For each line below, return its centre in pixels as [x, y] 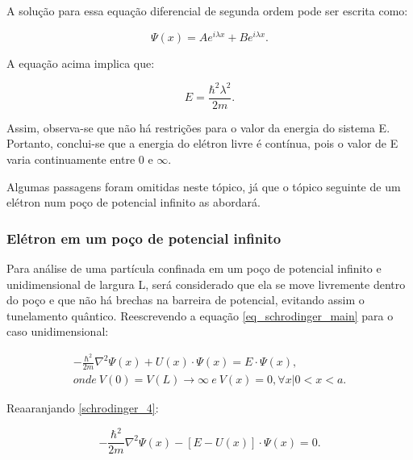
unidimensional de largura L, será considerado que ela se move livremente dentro [206, 284]
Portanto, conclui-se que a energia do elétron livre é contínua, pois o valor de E [202, 143]
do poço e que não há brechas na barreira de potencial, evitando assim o [186, 300]
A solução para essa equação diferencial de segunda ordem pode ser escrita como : [207, 10]
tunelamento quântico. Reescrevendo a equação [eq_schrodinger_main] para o [200, 315]
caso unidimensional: [58, 331]
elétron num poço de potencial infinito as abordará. [133, 202]
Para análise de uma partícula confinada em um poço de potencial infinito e [194, 268]
